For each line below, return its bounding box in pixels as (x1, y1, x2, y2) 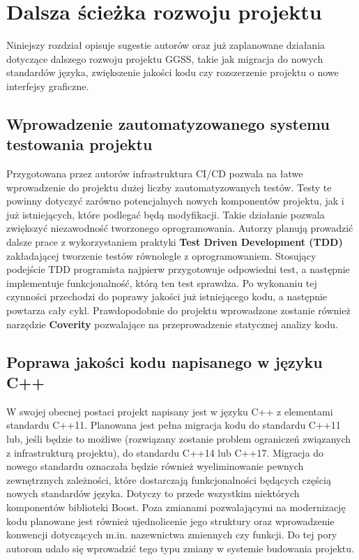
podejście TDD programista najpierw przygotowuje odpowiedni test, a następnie (6, 262, 350, 277)
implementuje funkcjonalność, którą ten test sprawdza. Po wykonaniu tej (6, 275, 317, 290)
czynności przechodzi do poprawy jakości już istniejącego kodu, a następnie (6, 289, 328, 304)
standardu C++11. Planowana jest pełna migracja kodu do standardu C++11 (6, 418, 341, 432)
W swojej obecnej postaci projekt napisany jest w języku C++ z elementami (6, 404, 333, 418)
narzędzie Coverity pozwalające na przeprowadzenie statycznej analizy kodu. (6, 316, 338, 331)
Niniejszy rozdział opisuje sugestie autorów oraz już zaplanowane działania (6, 38, 326, 52)
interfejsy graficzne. (6, 78, 89, 93)
